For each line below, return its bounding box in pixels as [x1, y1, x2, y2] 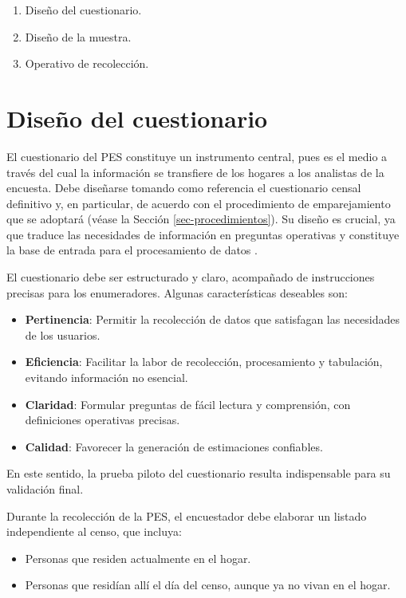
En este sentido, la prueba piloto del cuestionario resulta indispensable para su [6, 465, 391, 482]
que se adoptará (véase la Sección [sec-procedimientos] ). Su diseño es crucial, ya [6, 210, 396, 227]
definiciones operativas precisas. [25, 411, 180, 428]
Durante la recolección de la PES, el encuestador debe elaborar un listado [6, 507, 367, 524]
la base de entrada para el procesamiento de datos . [6, 242, 258, 258]
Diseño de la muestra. [25, 28, 132, 45]
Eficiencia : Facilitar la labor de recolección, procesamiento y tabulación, [25, 353, 383, 370]
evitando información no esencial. [25, 369, 188, 386]
